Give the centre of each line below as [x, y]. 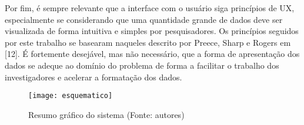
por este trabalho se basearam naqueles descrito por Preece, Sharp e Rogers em [148, 42]
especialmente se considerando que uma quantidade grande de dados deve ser [144, 19]
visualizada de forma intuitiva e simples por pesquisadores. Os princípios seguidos [152, 31]
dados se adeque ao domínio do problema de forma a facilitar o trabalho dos [142, 65]
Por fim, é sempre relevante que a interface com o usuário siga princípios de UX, [150, 8]
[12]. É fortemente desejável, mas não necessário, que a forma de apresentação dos [152, 54]
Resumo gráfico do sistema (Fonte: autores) [106, 114]
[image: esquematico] [71, 96]
